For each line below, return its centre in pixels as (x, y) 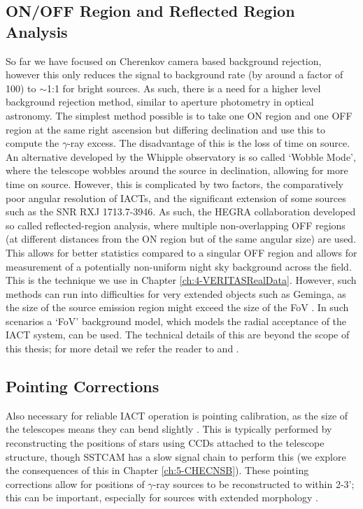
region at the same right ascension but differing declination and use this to (166, 129)
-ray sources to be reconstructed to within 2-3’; (254, 483)
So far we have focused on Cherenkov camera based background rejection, (164, 60)
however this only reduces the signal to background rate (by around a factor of (175, 74)
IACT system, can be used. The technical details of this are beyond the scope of (178, 335)
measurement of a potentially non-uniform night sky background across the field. (179, 266)
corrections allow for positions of (75, 483)
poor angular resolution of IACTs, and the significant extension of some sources (176, 198)
